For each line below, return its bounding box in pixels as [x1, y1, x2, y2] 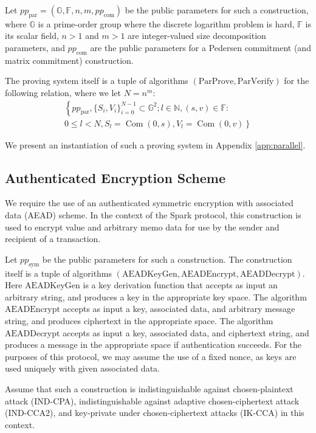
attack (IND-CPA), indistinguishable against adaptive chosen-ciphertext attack [5, 394, 300, 407]
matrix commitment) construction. [5, 54, 134, 66]
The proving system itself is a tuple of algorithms [5, 74, 188, 87]
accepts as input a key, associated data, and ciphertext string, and [63, 326, 309, 339]
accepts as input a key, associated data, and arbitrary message [63, 302, 295, 315]
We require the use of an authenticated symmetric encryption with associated [5, 196, 294, 209]
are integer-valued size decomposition [128, 29, 266, 42]
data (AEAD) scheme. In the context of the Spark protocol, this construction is [5, 209, 301, 221]
